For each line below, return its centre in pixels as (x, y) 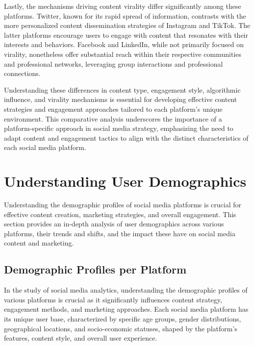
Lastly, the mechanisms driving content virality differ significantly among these (123, 6)
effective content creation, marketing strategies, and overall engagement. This (120, 214)
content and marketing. (39, 243)
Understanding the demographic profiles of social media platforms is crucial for (123, 205)
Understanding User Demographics (125, 181)
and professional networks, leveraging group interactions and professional (114, 63)
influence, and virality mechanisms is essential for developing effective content (121, 99)
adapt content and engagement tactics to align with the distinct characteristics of (126, 137)
